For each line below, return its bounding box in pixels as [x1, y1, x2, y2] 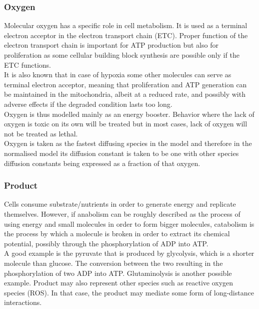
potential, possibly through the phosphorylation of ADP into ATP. [4, 238, 208, 248]
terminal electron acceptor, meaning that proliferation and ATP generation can [4, 79, 247, 89]
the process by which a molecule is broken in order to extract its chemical [4, 228, 230, 239]
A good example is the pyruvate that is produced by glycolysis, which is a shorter [4, 248, 254, 258]
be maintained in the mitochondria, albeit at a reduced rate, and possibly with [4, 89, 245, 99]
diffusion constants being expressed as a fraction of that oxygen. [4, 158, 200, 168]
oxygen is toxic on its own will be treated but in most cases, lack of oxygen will [4, 118, 247, 129]
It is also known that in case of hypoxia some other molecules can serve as [4, 69, 231, 80]
